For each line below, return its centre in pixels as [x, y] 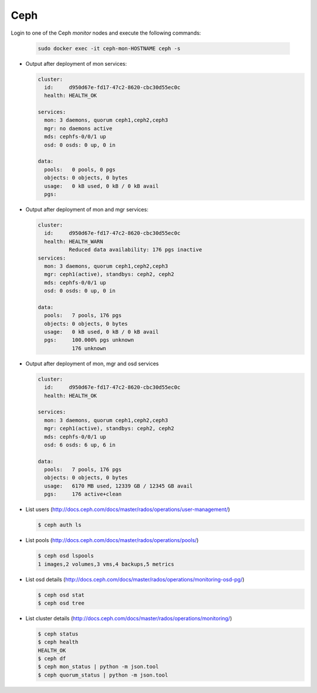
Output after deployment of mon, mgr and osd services [92, 364]
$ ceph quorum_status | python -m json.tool [103, 675]
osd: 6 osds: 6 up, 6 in [80, 445]
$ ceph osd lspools [66, 556]
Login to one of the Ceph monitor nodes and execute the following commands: [106, 33]
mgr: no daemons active [78, 128]
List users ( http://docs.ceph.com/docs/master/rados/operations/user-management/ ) [128, 509]
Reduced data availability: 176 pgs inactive [135, 250]
